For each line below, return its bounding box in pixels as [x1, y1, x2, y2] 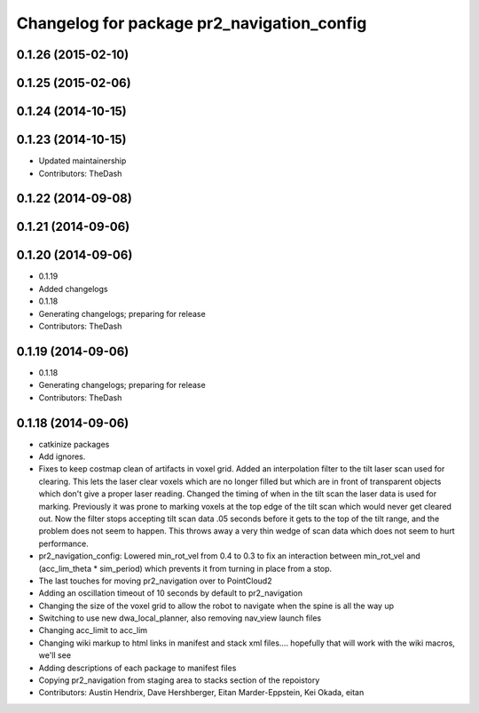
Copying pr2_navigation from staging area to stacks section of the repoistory [38, 675, 320, 685]
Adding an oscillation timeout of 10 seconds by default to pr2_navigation [38, 588, 303, 598]
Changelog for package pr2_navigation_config [16, 13, 367, 33]
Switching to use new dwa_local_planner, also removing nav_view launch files [38, 613, 322, 623]
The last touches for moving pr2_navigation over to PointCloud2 [38, 575, 272, 586]
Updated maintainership [38, 155, 127, 166]
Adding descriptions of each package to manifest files [38, 662, 237, 673]
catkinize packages [38, 439, 110, 449]
